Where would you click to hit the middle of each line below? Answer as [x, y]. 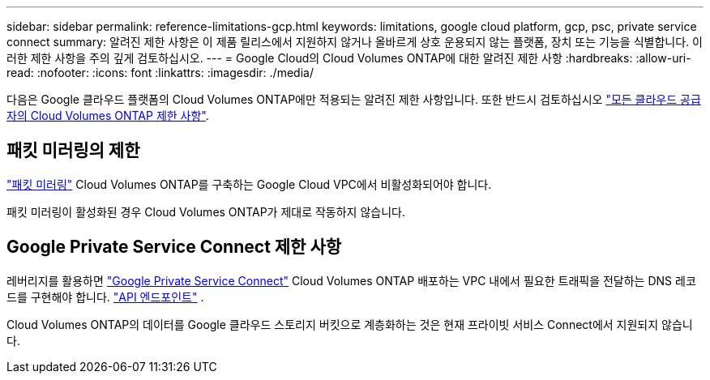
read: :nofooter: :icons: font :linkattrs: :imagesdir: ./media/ [160, 73]
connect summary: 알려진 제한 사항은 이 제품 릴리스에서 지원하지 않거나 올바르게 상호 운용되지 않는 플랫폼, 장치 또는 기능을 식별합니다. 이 [355, 42]
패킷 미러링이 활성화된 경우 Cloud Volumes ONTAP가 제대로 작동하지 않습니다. [206, 211]
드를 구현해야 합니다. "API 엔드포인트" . [105, 297]
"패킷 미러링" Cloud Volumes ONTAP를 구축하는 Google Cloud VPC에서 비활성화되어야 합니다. [249, 184]
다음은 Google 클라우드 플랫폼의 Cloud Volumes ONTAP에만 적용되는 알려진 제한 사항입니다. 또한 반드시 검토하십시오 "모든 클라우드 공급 [354, 99]
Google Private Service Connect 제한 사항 [174, 247]
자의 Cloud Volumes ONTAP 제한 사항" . [108, 115]
